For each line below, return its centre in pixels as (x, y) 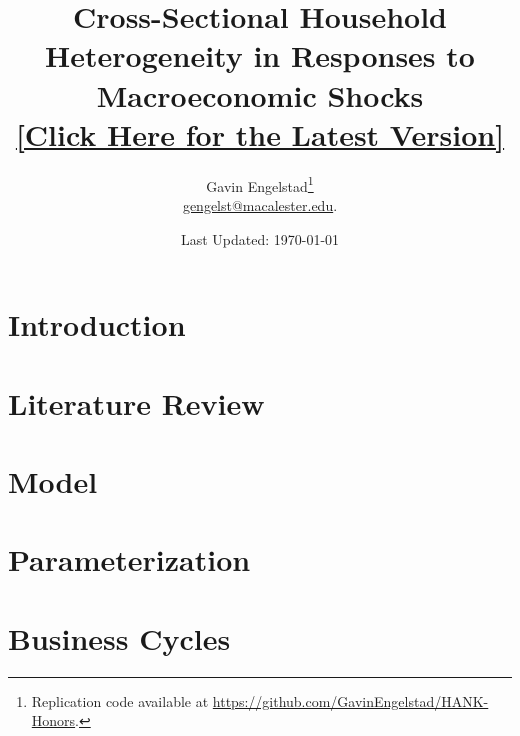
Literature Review (136, 402)
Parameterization (129, 559)
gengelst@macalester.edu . (260, 204)
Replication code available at (120, 700)
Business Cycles (119, 637)
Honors (53, 720)
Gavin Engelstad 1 (260, 184)
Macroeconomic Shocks (260, 94)
